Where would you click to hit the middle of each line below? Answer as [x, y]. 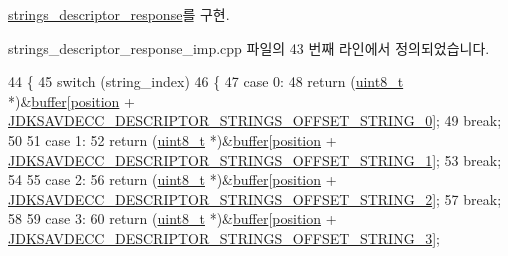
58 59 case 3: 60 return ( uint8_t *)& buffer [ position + [172, 218]
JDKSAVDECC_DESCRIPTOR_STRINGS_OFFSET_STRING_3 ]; [224, 237]
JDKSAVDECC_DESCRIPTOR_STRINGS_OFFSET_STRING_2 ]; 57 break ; [255, 198]
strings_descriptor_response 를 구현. [119, 14]
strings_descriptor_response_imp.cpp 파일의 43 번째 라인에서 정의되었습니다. [249, 47]
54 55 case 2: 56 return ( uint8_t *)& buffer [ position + [172, 179]
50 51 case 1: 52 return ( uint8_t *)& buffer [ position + [172, 139]
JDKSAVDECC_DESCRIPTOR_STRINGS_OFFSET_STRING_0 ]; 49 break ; [255, 120]
